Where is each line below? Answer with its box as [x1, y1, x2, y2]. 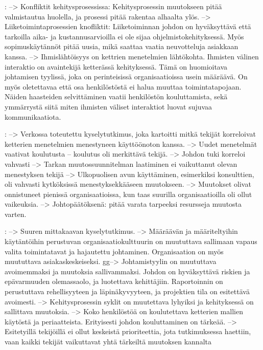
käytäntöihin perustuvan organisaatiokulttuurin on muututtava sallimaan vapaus [5, 236, 257, 247]
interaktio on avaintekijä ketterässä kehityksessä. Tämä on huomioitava [5, 61, 228, 72]
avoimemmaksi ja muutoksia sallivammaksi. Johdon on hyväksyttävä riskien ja [5, 266, 250, 276]
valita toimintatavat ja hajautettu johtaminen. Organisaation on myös [5, 246, 224, 256]
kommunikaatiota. [5, 111, 61, 122]
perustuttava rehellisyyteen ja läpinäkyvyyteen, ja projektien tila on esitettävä [5, 286, 250, 297]
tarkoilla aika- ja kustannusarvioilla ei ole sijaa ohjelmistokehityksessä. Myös [5, 31, 244, 41]
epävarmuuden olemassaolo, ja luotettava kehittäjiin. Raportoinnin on [5, 276, 223, 287]
